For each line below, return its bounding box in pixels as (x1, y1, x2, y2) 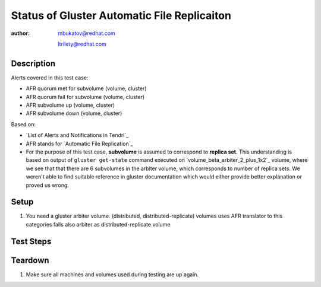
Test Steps (11, 236, 52, 246)
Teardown (11, 255, 50, 265)
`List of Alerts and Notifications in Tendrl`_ (26, 132, 129, 139)
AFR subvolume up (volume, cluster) (26, 101, 115, 109)
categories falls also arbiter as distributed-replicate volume (26, 221, 171, 228)
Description (11, 58, 56, 68)
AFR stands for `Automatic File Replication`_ (26, 140, 133, 147)
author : (11, 30, 30, 37)
